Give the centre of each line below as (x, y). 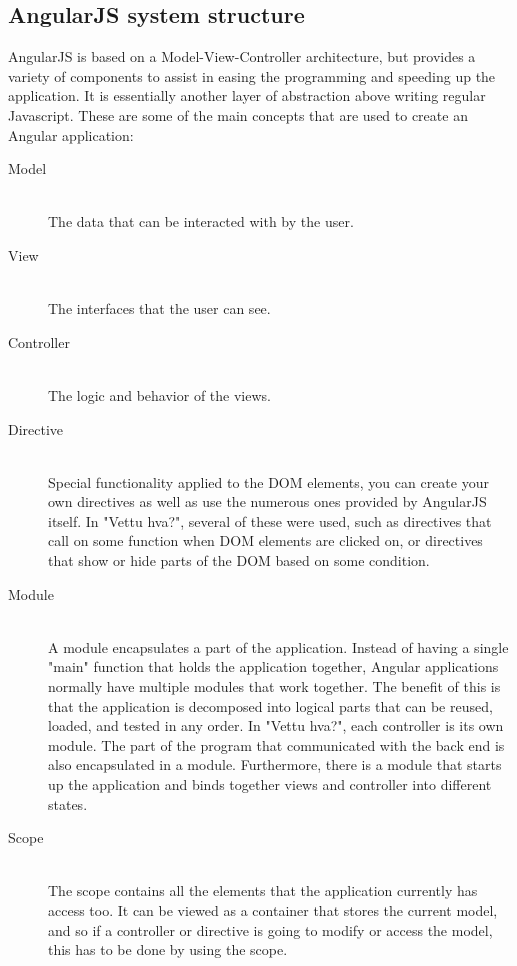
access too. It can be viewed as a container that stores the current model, (273, 909)
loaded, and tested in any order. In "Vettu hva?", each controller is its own (276, 725)
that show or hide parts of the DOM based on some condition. (239, 560)
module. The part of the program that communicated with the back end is (276, 744)
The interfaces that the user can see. (159, 308)
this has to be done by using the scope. (168, 949)
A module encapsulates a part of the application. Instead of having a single (278, 646)
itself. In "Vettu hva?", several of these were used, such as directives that (270, 520)
